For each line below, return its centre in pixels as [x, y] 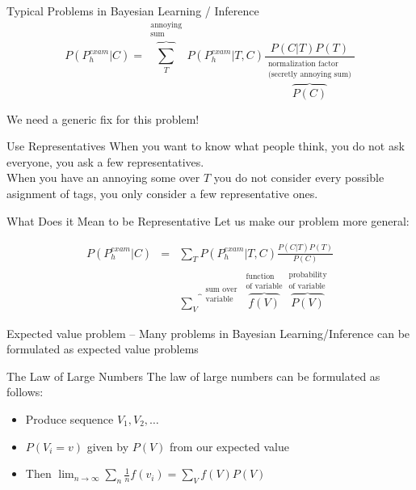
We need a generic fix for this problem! [103, 118]
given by [108, 446]
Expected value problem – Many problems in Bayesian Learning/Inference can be [208, 333]
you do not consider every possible [299, 177]
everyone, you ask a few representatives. [105, 161]
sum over [221, 289]
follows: [25, 392]
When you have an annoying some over [103, 177]
